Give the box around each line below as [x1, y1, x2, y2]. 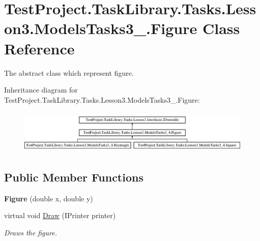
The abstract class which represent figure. [4, 67, 134, 78]
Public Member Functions [4, 169, 143, 185]
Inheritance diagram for [4, 84, 78, 95]
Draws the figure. [4, 227, 57, 237]
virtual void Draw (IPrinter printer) [4, 210, 116, 221]
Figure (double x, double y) [4, 193, 93, 203]
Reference [4, 38, 75, 58]
